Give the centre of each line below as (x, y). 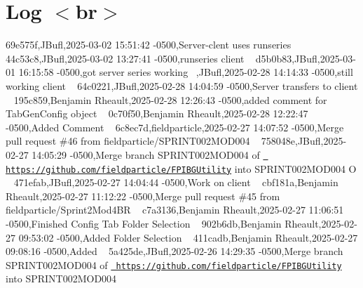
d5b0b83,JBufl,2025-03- (306, 58)
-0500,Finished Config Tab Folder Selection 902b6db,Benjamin (144, 223)
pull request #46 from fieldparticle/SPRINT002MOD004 (128, 141)
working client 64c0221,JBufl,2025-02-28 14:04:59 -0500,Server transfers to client (182, 85)
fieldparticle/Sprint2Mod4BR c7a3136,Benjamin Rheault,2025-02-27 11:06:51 (175, 210)
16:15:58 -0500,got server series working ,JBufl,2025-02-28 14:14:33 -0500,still (186, 72)
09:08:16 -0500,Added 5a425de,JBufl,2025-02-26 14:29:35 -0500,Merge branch (174, 251)
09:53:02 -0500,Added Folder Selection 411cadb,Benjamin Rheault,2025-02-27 (188, 237)
